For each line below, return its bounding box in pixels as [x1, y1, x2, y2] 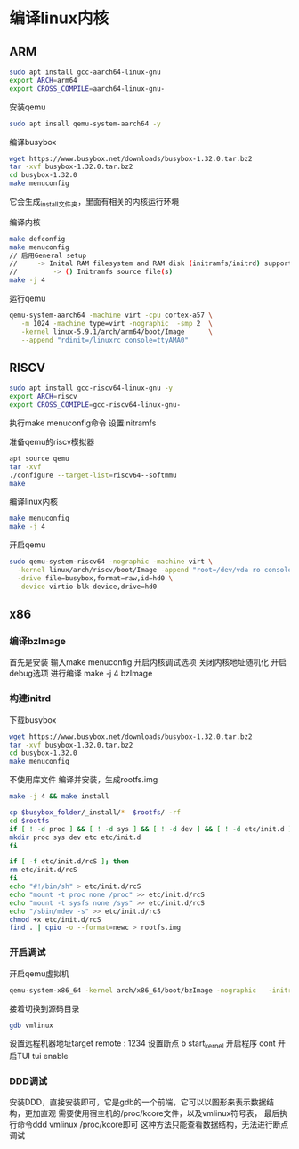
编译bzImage [9, 635, 67, 648]
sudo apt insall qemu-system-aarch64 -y [9, 119, 162, 128]
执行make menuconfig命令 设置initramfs [9, 417, 157, 428]
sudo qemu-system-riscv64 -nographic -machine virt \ [9, 557, 214, 566]
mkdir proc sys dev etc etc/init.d [9, 833, 141, 842]
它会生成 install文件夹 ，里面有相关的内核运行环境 [9, 197, 180, 209]
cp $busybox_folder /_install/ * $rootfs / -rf [9, 808, 181, 817]
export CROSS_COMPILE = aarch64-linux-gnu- [9, 84, 166, 93]
